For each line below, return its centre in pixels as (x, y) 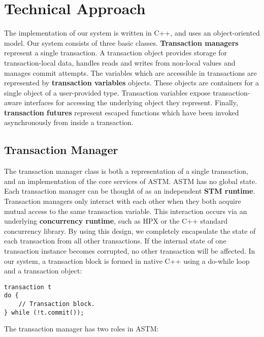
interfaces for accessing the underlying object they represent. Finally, (131, 102)
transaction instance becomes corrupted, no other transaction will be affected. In (130, 251)
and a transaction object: (43, 271)
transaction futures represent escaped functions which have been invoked (122, 112)
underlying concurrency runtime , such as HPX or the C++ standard (116, 221)
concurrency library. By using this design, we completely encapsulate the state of (130, 231)
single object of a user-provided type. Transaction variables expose (107, 92)
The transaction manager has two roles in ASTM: (81, 329)
